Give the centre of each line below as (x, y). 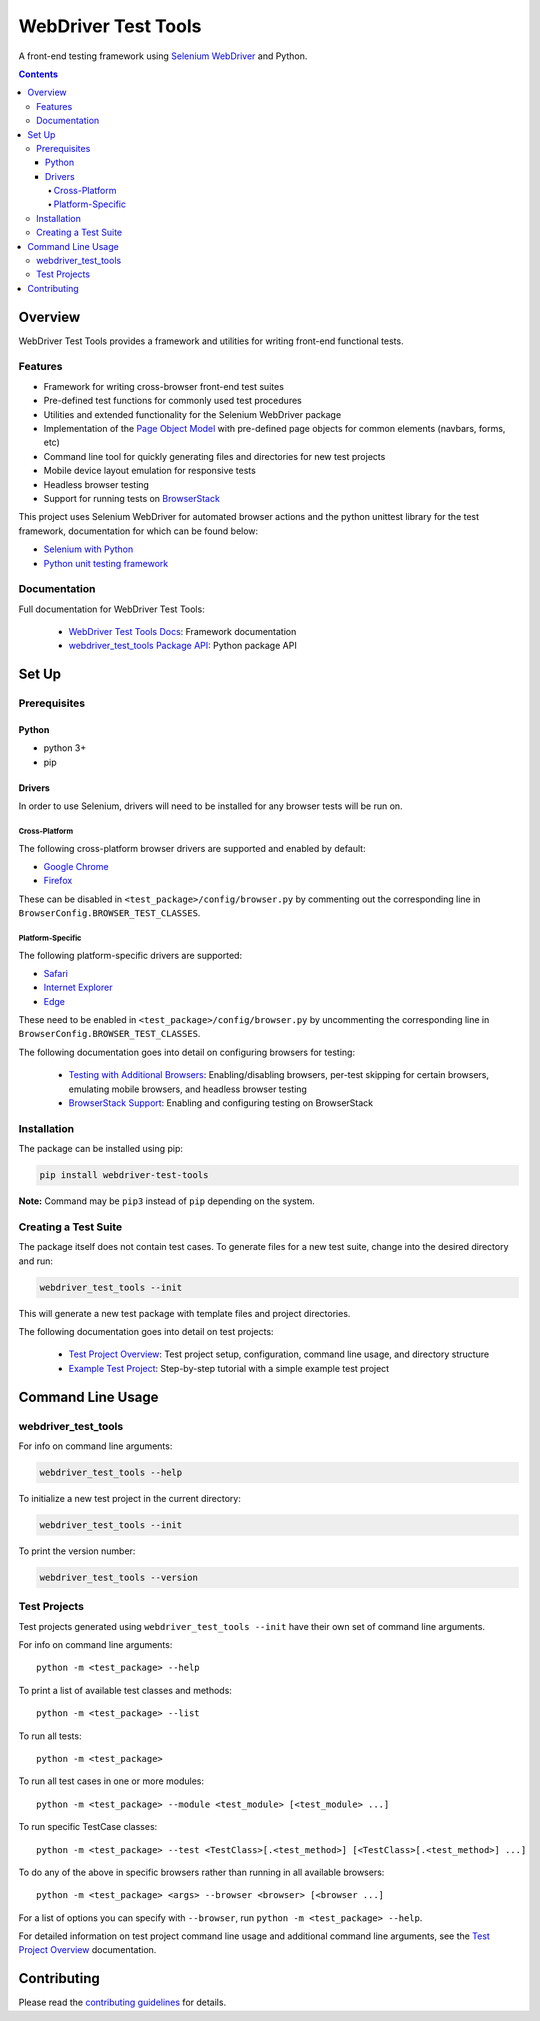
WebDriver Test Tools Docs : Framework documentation (182, 632)
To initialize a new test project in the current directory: (130, 1498)
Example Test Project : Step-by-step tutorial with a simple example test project (229, 1368)
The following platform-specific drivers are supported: (130, 955)
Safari (56, 973)
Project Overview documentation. (87, 1950)
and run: (36, 1261)
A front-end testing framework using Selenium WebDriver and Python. (163, 56)
